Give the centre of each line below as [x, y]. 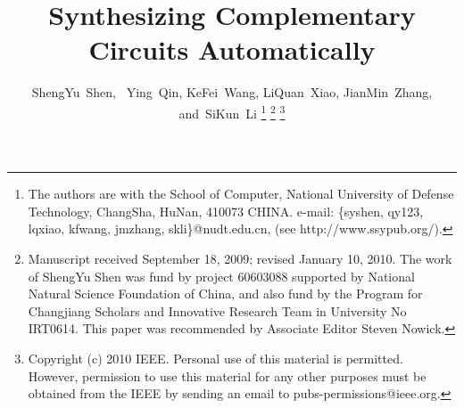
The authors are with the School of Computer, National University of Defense [241, 194]
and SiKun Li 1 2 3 [232, 111]
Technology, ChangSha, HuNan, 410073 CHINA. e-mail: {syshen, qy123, [226, 211]
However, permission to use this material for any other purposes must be [227, 375]
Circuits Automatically [232, 49]
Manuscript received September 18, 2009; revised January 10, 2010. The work [240, 258]
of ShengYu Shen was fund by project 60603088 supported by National [221, 276]
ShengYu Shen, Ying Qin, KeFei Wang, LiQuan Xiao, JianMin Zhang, [232, 92]
